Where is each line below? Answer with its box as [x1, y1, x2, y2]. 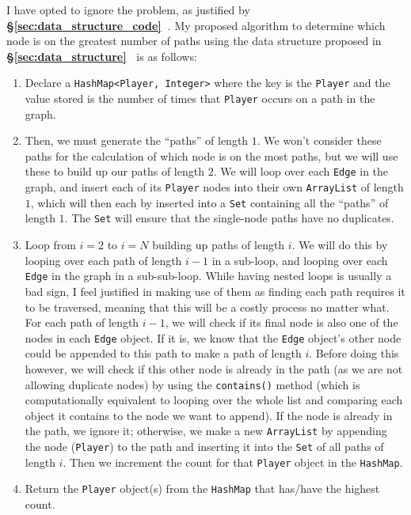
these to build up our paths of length [25, 163, 204, 180]
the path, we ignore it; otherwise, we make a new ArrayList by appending [25, 422, 387, 439]
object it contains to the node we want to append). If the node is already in [25, 407, 393, 423]
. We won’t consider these [257, 132, 382, 149]
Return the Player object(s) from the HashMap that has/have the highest [25, 480, 380, 497]
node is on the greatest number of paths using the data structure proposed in [6, 32, 382, 49]
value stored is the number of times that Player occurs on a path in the [25, 90, 375, 107]
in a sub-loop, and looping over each [211, 252, 388, 268]
